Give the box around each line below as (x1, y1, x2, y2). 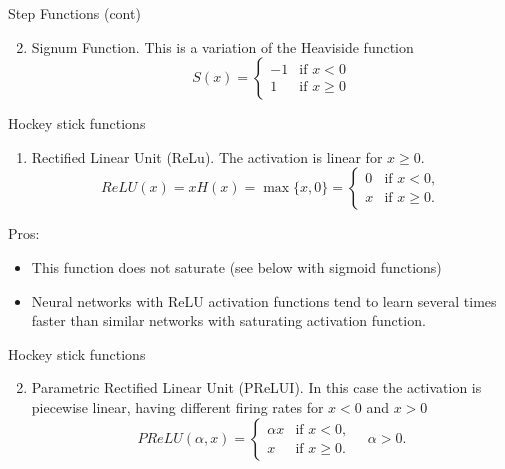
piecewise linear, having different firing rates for (31, 396, 324, 417)
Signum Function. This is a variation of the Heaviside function (31, 36, 414, 57)
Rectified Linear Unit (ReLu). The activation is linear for (31, 146, 383, 167)
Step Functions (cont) (8, 3, 141, 23)
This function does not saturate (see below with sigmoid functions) (31, 256, 442, 277)
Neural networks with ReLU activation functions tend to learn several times (31, 290, 497, 311)
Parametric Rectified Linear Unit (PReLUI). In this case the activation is (31, 377, 482, 398)
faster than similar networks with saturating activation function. (31, 310, 426, 331)
